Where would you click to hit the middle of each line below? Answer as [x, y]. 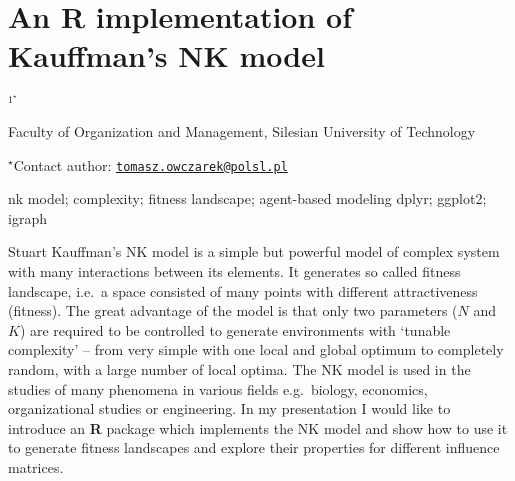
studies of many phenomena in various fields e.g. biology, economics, [218, 388]
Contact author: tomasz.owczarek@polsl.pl [150, 164]
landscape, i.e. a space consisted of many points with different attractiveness [243, 290]
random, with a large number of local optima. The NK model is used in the [239, 368]
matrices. [36, 466]
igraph [27, 217]
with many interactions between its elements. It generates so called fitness [234, 270]
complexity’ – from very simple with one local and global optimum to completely [256, 349]
